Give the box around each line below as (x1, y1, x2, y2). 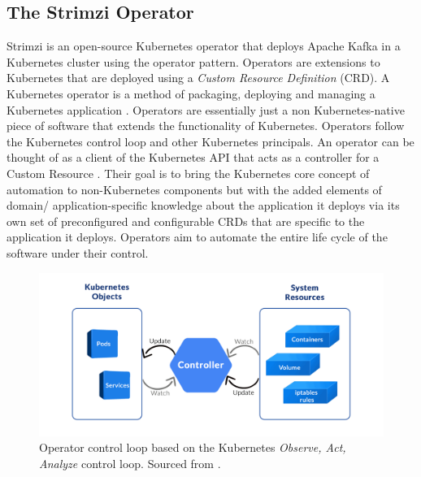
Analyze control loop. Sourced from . (39, 454, 221, 471)
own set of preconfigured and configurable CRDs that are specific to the (7, 212, 365, 229)
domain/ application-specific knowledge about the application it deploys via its (7, 197, 400, 214)
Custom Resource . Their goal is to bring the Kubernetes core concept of (7, 164, 370, 181)
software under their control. (7, 244, 149, 261)
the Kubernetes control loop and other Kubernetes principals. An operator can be (7, 132, 414, 150)
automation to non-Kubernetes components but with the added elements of (7, 180, 382, 197)
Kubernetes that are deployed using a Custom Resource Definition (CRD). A (7, 69, 390, 86)
